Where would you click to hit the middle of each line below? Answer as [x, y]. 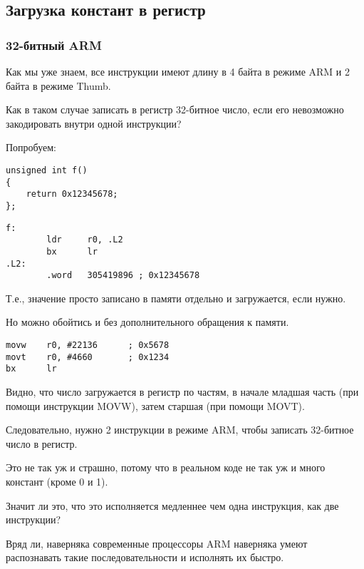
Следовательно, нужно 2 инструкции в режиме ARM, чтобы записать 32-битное [180, 430]
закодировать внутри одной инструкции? [94, 123]
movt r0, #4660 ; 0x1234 [88, 357]
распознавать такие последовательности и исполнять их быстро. [145, 557]
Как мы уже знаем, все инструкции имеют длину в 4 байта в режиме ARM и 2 [178, 71]
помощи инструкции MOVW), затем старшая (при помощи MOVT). [155, 405]
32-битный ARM [54, 45]
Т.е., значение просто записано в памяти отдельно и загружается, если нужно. [176, 298]
